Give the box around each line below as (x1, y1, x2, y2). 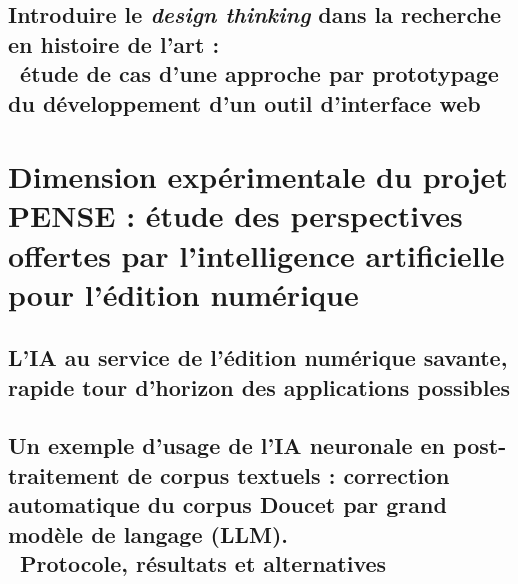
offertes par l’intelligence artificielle (8, 234, 505, 275)
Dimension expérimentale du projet (8, 156, 508, 197)
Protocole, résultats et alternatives (20, 548, 387, 579)
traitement (8, 459, 120, 490)
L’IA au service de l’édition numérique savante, (8, 342, 508, 373)
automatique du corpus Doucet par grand (8, 489, 447, 520)
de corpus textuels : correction (127, 459, 450, 490)
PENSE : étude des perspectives (8, 195, 463, 236)
